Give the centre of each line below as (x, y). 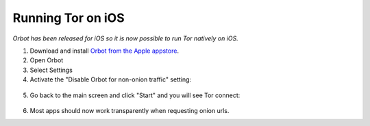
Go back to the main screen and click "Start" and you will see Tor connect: (135, 95)
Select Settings (51, 70)
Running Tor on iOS (69, 18)
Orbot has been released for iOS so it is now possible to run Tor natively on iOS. (126, 38)
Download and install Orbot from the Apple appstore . (104, 51)
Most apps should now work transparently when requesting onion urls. (129, 110)
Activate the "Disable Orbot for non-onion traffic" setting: (111, 79)
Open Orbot (47, 60)
